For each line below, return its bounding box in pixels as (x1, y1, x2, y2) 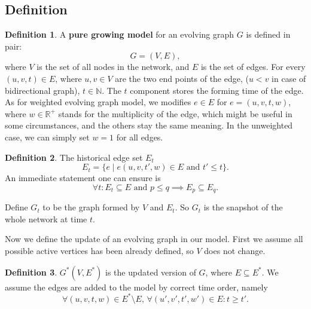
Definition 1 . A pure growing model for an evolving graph (5, 28, 234, 41)
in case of (272, 72, 306, 84)
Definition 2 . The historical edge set (5, 151, 143, 163)
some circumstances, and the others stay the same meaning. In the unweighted (5, 119, 293, 131)
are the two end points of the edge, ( (115, 72, 249, 84)
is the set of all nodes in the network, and (36, 60, 190, 73)
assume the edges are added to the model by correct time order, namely (5, 280, 268, 293)
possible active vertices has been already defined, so (5, 244, 194, 256)
